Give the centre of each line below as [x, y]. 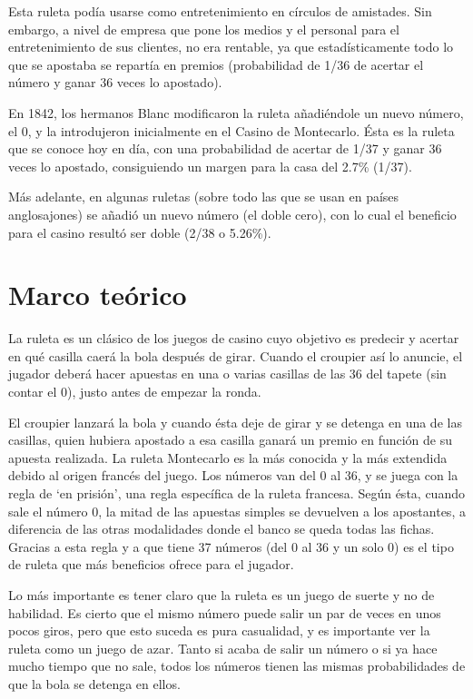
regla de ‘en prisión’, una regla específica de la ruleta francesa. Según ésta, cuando [236, 493]
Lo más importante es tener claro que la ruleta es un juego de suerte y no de [222, 594]
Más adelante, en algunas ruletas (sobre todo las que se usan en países [204, 197]
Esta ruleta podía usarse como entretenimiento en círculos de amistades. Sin [220, 11]
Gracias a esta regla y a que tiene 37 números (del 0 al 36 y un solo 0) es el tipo [231, 546]
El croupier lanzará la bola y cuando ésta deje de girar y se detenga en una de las [235, 422]
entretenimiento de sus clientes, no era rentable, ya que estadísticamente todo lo [231, 47]
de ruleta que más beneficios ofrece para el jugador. [151, 564]
